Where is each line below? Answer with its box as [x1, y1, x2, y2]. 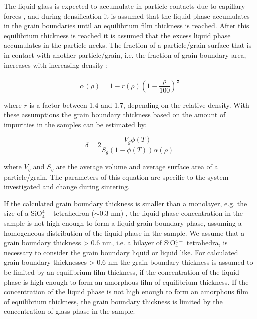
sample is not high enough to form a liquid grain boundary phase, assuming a [4, 218, 242, 228]
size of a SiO [4, 208, 42, 218]
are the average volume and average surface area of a [56, 161, 218, 172]
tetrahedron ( [53, 208, 94, 218]
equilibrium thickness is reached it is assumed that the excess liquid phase [4, 30, 231, 40]
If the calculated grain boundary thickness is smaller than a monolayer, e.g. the [4, 198, 247, 208]
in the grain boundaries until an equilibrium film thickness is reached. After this [4, 20, 249, 31]
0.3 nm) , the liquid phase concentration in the [99, 208, 243, 218]
